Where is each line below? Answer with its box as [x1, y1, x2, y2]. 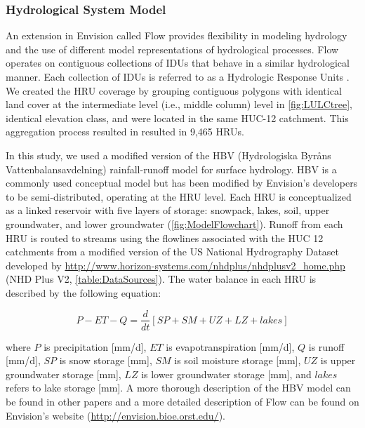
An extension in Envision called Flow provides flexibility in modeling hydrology [6, 28, 347, 43]
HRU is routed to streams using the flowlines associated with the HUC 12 [6, 230, 324, 245]
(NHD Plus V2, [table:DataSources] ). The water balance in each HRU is [6, 272, 317, 286]
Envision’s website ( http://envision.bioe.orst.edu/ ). [6, 408, 225, 422]
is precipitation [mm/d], [44, 339, 147, 354]
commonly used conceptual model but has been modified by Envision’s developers [6, 175, 358, 190]
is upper [320, 353, 356, 368]
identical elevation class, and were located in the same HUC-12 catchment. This [6, 110, 349, 125]
